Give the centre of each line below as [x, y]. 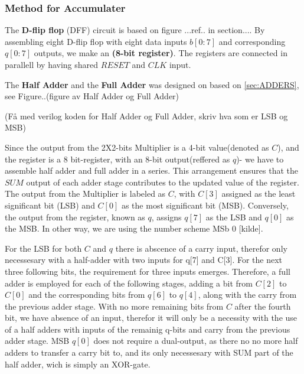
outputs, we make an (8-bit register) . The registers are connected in [161, 53]
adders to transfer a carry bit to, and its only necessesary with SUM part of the [149, 352]
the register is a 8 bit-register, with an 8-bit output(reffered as [117, 159]
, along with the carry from [247, 295]
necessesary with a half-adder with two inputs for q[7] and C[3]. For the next [144, 260]
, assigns [166, 217]
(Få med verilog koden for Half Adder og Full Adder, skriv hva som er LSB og [146, 116]
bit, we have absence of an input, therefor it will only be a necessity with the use [151, 318]
